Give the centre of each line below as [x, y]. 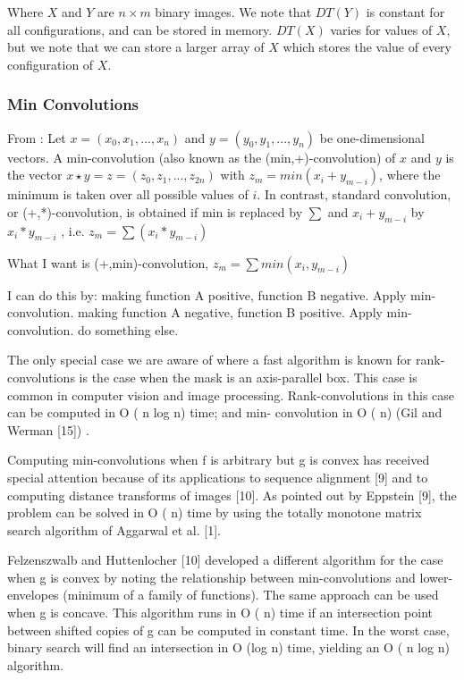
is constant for [405, 12]
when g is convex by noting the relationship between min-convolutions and [211, 577]
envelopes [33, 595]
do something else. [128, 329]
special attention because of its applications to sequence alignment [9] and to [218, 477]
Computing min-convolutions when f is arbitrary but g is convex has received [219, 460]
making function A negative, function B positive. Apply [230, 312]
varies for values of [381, 29]
